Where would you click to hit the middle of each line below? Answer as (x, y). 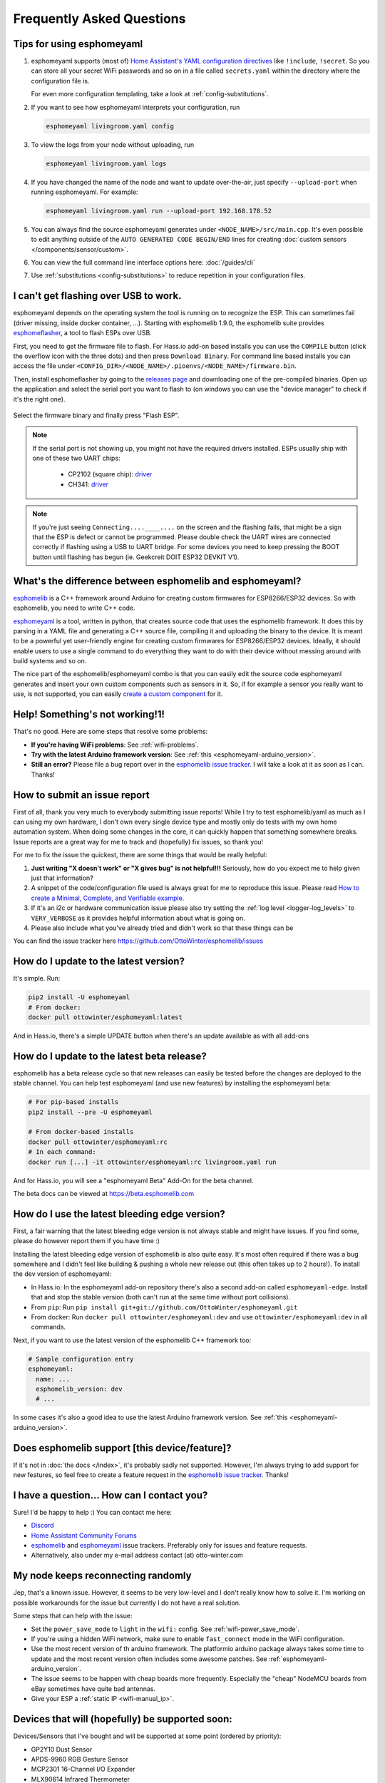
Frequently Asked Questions (99, 19)
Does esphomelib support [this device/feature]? (122, 1448)
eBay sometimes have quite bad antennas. (93, 1689)
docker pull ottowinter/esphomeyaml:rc (98, 1142)
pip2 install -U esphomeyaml (79, 997)
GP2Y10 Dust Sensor (62, 1749)
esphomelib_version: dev (79, 1389)
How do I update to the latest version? (99, 962)
